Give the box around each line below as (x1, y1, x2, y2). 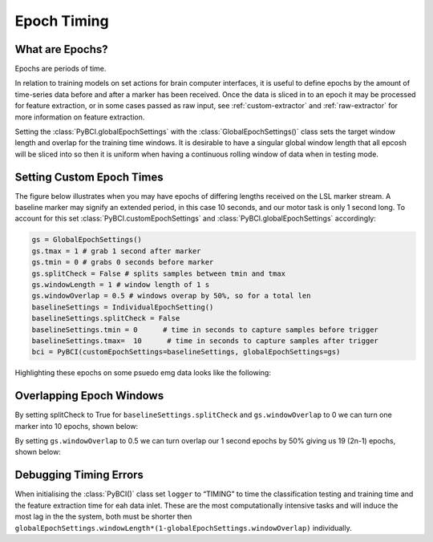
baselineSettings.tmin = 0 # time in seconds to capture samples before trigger (31, 325, 378, 334)
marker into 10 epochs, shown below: (14, 421, 139, 431)
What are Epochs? (14, 42, 108, 56)
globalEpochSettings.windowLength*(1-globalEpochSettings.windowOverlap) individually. (14, 523, 352, 532)
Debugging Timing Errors (14, 468, 144, 482)
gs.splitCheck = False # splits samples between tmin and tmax (31, 269, 286, 278)
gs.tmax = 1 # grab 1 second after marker (31, 246, 201, 256)
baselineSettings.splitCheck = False (31, 313, 180, 323)
